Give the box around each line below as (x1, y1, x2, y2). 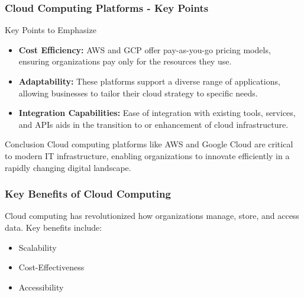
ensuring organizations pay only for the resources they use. (18, 55, 232, 67)
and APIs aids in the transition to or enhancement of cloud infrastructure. (18, 118, 289, 130)
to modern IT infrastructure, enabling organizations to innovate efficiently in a (5, 149, 290, 162)
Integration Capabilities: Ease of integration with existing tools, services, (18, 106, 296, 119)
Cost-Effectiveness (18, 261, 85, 273)
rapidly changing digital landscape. (5, 161, 131, 173)
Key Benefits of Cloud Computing (5, 186, 171, 201)
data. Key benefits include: (5, 221, 102, 233)
